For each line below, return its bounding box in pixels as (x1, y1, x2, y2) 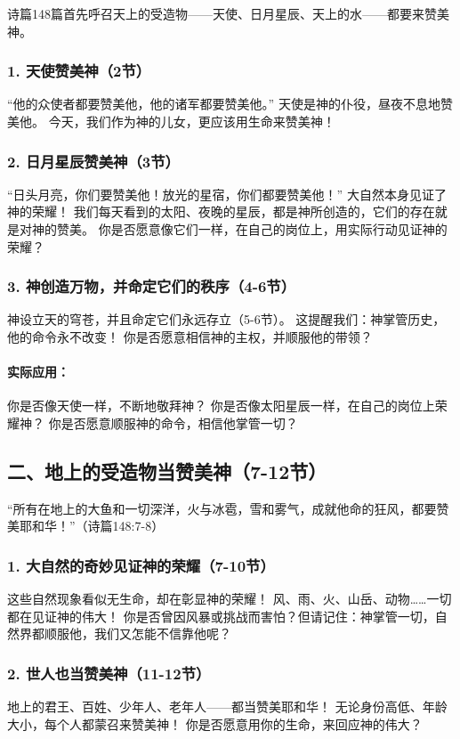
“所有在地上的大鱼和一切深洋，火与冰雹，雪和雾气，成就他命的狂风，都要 (7, 499, 437, 517)
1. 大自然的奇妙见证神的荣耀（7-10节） (7, 554, 275, 576)
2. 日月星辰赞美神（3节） (7, 150, 180, 172)
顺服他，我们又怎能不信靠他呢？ (44, 624, 231, 643)
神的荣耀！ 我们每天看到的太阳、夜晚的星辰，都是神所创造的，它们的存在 (7, 202, 435, 221)
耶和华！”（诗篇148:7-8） (19, 516, 165, 535)
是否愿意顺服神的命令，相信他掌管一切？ (61, 413, 298, 432)
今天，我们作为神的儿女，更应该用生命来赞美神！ (48, 112, 335, 130)
